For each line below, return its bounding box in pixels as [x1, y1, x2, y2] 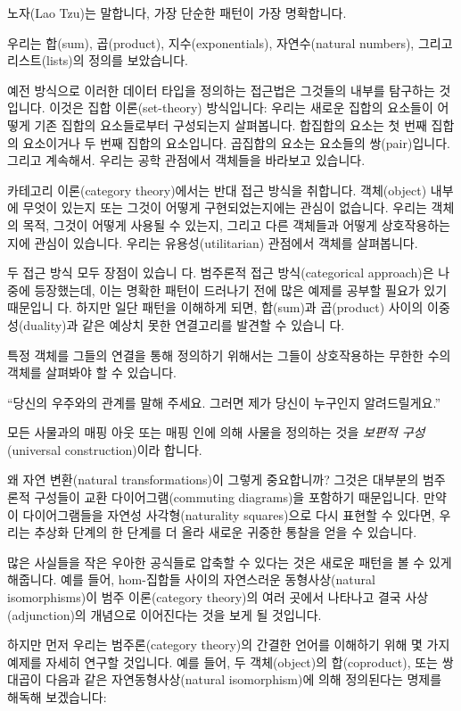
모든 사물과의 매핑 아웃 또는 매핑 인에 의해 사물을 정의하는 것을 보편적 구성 [7, 423, 425, 442]
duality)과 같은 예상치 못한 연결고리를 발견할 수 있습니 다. [23, 315, 345, 334]
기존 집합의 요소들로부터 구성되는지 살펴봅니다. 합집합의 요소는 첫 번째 [34, 115, 427, 134]
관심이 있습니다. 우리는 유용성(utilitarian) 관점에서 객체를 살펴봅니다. [34, 233, 418, 252]
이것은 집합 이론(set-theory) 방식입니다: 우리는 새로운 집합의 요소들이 [49, 98, 433, 117]
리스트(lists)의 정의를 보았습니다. [7, 51, 188, 70]
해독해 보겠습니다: [7, 688, 107, 706]
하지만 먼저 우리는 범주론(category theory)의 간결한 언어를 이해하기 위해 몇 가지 [7, 635, 450, 654]
